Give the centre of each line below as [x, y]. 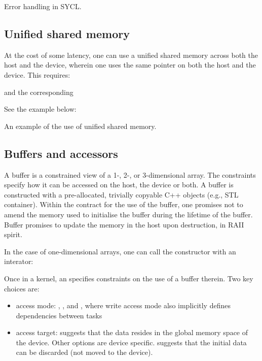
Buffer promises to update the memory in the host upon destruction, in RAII [124, 224]
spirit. [13, 234]
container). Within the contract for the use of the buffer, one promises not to [124, 204]
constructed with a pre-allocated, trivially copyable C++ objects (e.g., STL [121, 194]
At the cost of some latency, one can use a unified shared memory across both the [131, 55]
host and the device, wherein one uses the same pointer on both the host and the [130, 65]
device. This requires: [37, 74]
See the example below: [40, 109]
